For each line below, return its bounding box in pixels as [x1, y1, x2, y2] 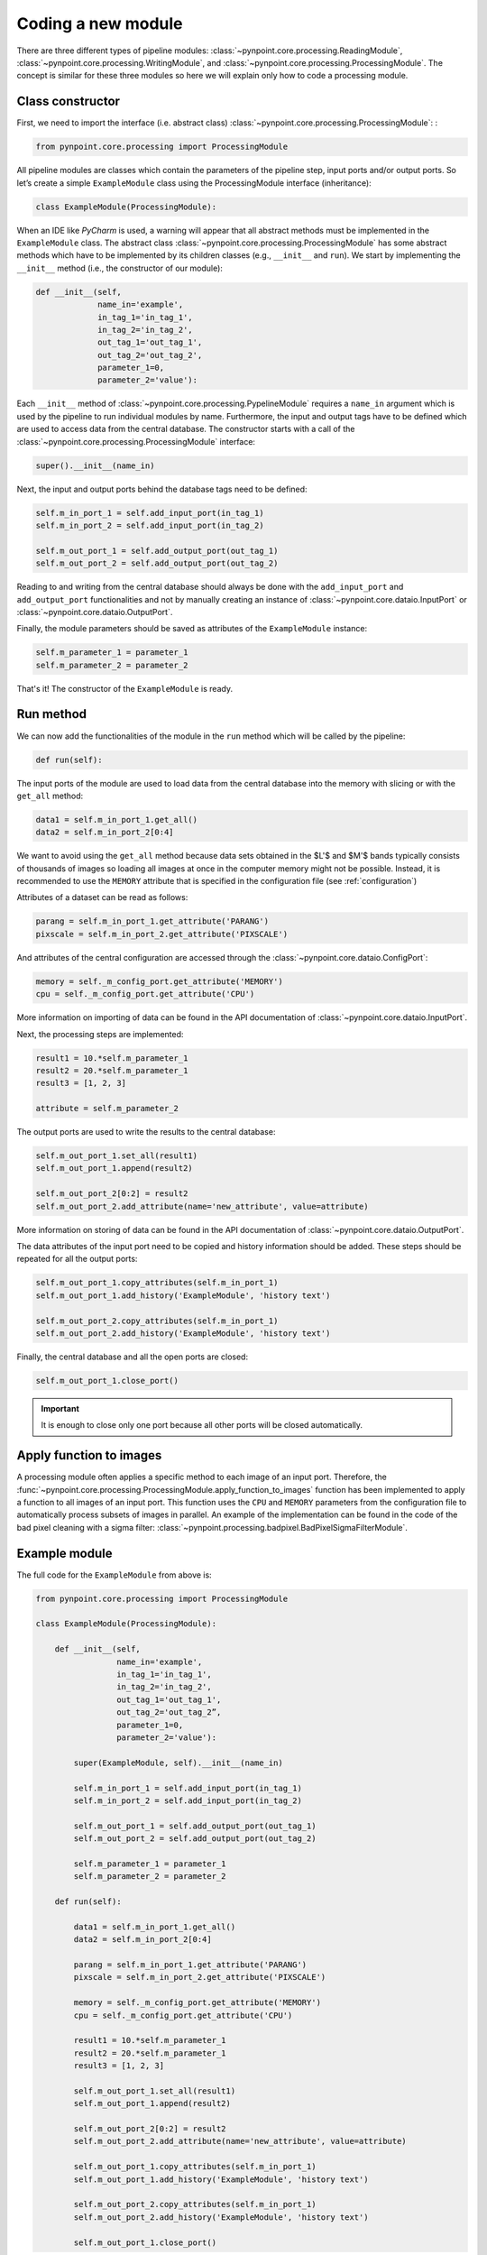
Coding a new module [16, 14, 183, 33]
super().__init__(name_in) [35, 460, 155, 471]
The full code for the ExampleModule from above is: [16, 1569, 212, 1580]
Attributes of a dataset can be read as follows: [16, 892, 188, 903]
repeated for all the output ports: [16, 1254, 138, 1265]
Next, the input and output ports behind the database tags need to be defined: [16, 483, 308, 494]
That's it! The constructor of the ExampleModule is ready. [16, 683, 234, 694]
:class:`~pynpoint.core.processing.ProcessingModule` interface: [16, 436, 256, 446]
